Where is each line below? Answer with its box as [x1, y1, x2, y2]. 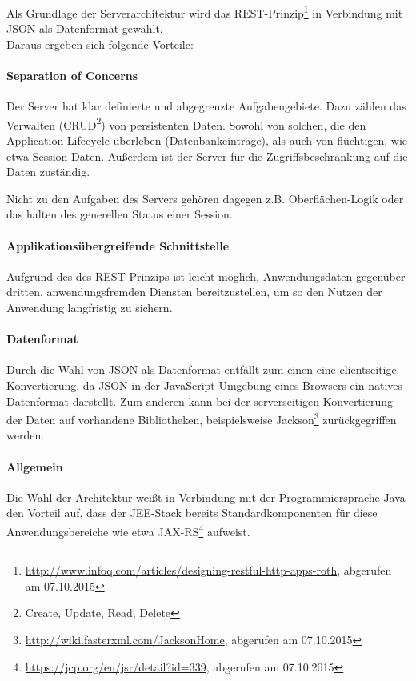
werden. [6, 427, 45, 443]
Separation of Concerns [6, 67, 138, 84]
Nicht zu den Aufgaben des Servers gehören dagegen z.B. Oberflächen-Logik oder [6, 190, 404, 206]
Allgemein [6, 458, 63, 475]
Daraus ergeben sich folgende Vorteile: [6, 35, 194, 52]
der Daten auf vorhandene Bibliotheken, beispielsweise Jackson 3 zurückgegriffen [6, 409, 397, 427]
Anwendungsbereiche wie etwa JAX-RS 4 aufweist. [6, 521, 250, 539]
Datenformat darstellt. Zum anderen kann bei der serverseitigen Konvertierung [6, 392, 393, 409]
